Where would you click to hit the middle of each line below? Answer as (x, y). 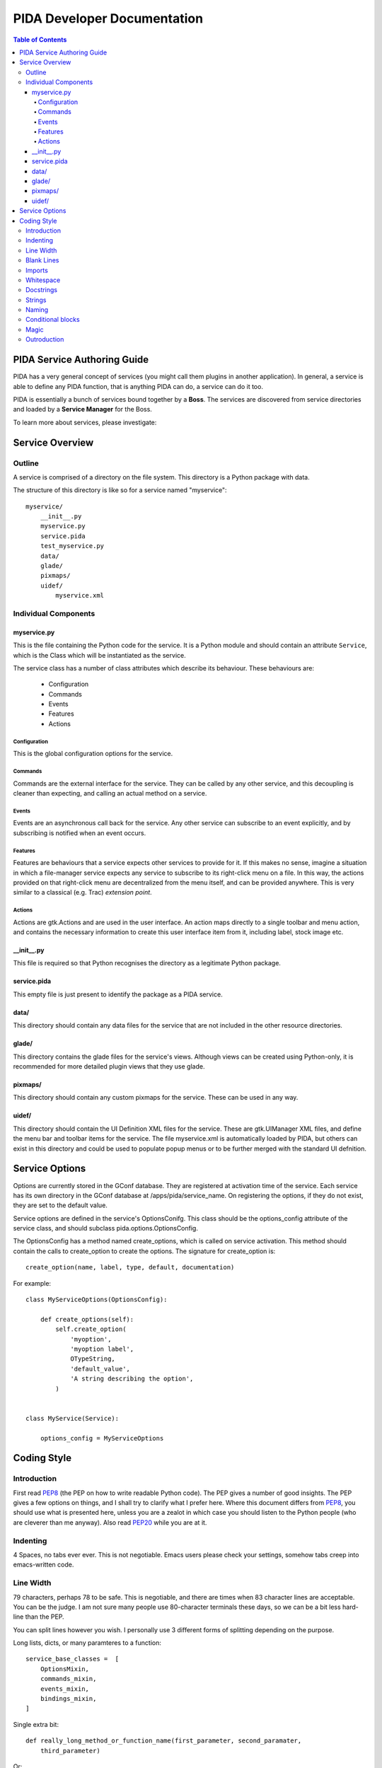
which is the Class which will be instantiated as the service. (100, 655)
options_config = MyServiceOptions (102, 1438)
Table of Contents (40, 40)
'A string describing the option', (132, 1379)
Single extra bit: (36, 1724)
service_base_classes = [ (73, 1659)
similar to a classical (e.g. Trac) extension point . (82, 892)
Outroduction (45, 339)
